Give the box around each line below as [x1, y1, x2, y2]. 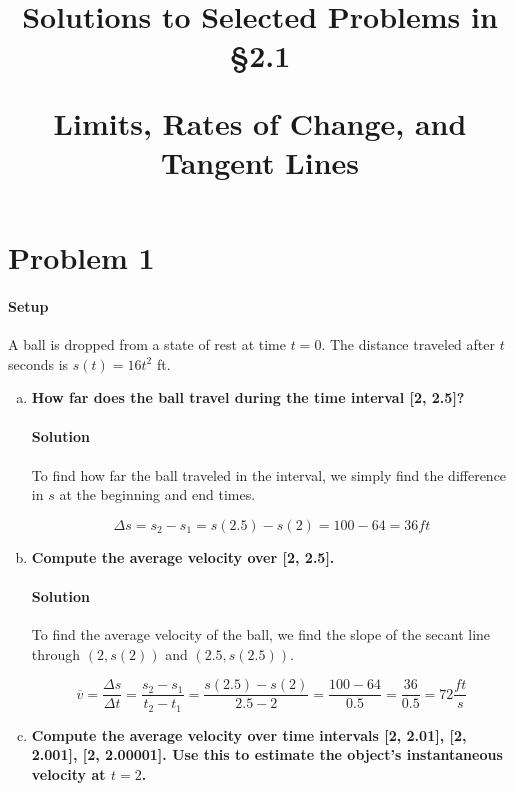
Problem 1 [8, 236, 155, 277]
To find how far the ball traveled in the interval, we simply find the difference [31, 464, 507, 485]
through [31, 643, 81, 664]
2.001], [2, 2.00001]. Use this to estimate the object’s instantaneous [31, 744, 503, 765]
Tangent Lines [160, 141, 360, 182]
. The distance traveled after [321, 333, 495, 354]
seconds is [8, 353, 69, 374]
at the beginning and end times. [59, 484, 256, 505]
